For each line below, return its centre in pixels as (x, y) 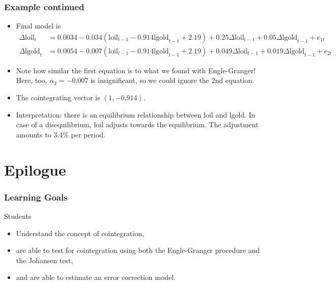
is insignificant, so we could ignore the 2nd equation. (172, 80)
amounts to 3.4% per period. (61, 134)
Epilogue (35, 169)
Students (18, 216)
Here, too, (32, 80)
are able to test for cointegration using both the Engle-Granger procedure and (138, 250)
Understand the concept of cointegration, (80, 233)
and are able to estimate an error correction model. (96, 277)
